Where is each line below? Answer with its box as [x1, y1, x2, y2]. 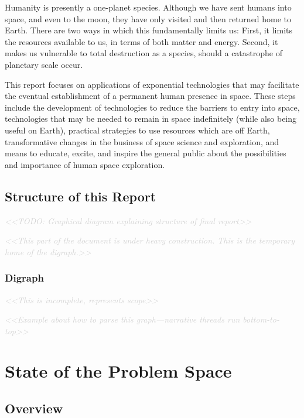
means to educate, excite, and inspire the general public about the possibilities [5, 147, 286, 159]
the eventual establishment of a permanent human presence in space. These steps [5, 90, 296, 102]
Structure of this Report [5, 187, 156, 205]
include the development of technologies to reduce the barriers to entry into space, [5, 101, 300, 113]
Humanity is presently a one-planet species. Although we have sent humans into [5, 1, 292, 13]
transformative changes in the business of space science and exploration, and [5, 135, 279, 148]
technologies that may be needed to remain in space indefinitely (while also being [5, 112, 297, 125]
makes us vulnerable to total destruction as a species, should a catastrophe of [5, 47, 282, 59]
